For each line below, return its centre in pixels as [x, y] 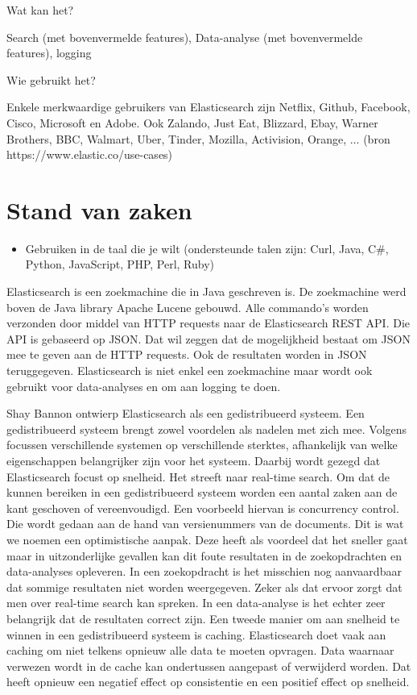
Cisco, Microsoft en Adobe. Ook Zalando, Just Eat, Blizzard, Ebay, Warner [192, 122]
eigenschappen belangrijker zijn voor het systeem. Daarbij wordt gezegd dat [194, 460]
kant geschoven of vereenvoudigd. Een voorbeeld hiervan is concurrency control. [203, 508]
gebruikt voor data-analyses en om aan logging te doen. [144, 386]
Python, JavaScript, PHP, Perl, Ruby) [120, 264]
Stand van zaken [99, 209]
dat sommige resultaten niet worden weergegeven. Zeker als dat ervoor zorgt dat [204, 587]
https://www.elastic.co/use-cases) [90, 154]
